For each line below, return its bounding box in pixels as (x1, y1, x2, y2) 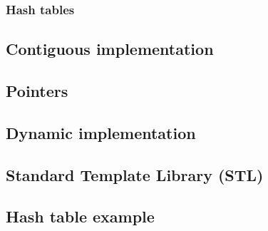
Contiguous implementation (6, 38, 214, 60)
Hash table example (6, 205, 155, 227)
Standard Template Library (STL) (6, 163, 264, 185)
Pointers (6, 80, 68, 102)
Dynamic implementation (6, 121, 196, 143)
